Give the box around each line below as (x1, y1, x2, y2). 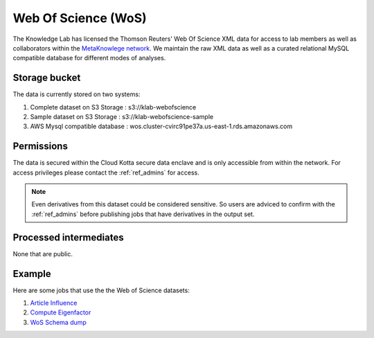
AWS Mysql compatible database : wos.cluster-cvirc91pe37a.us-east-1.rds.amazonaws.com (30, 122, 293, 131)
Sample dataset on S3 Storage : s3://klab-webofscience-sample (30, 113, 214, 121)
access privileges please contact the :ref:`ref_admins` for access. (12, 168, 200, 177)
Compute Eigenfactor (30, 308, 91, 317)
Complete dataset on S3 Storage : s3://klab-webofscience (30, 103, 197, 111)
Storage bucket (12, 72, 81, 84)
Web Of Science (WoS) (12, 10, 147, 26)
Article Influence (30, 299, 78, 308)
